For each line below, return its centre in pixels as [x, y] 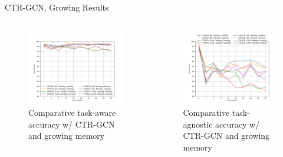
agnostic [198, 124]
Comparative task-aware [72, 112]
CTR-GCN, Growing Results [57, 7]
